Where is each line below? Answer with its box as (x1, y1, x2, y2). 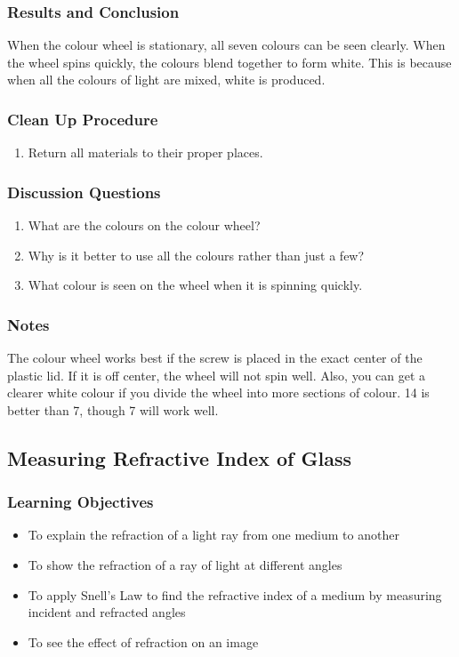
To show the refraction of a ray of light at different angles (28, 556, 342, 573)
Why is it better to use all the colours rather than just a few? (28, 245, 365, 264)
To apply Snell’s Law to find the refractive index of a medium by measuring (28, 585, 442, 604)
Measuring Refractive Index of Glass (7, 444, 351, 471)
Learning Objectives (7, 491, 154, 513)
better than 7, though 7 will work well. (7, 400, 219, 419)
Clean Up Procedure (7, 108, 158, 130)
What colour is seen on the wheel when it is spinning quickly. (28, 276, 363, 294)
